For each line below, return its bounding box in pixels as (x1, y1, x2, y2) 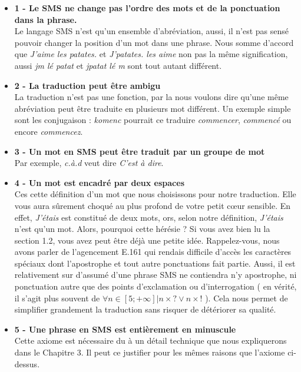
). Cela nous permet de (205, 291, 288, 304)
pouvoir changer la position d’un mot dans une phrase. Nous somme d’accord (14, 36, 294, 48)
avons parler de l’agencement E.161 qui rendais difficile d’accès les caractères (14, 245, 292, 258)
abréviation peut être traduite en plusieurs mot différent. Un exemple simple (14, 102, 291, 114)
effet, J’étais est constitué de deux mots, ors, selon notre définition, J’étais (14, 211, 283, 223)
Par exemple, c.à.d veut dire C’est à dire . (14, 157, 164, 169)
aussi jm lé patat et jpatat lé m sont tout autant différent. (14, 59, 222, 71)
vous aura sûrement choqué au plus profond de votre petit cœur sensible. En (14, 199, 291, 211)
